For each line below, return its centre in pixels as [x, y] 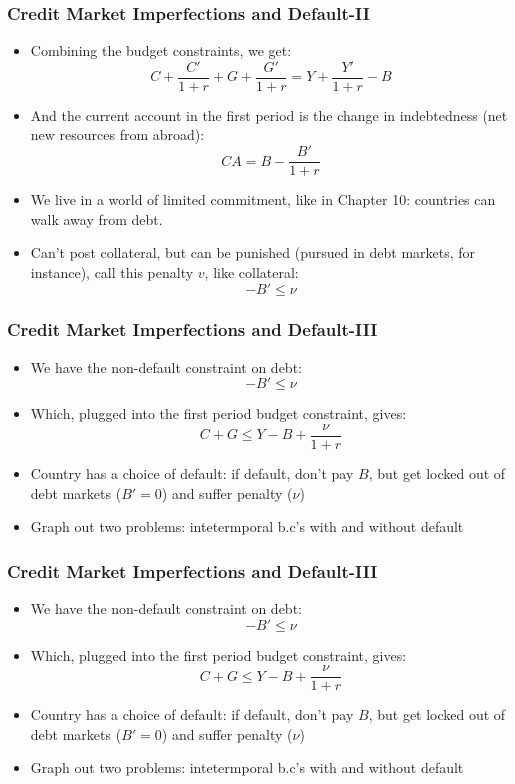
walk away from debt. [96, 218]
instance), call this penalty [112, 271]
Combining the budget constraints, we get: [161, 50]
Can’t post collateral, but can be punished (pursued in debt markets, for [253, 252]
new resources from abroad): [117, 134]
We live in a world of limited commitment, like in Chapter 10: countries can [263, 199]
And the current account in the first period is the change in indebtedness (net [269, 114]
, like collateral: [251, 271]
